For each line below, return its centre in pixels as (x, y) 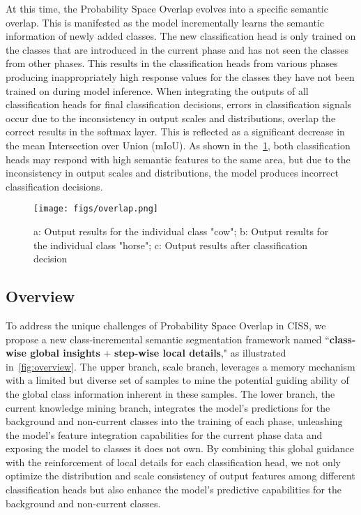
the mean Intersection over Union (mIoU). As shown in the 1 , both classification (178, 145)
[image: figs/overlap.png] (96, 209)
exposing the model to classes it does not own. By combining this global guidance (180, 448)
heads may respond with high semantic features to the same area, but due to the (178, 159)
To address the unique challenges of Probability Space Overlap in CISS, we (166, 325)
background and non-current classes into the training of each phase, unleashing (174, 421)
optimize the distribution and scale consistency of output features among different (180, 476)
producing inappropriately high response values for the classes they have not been (180, 76)
